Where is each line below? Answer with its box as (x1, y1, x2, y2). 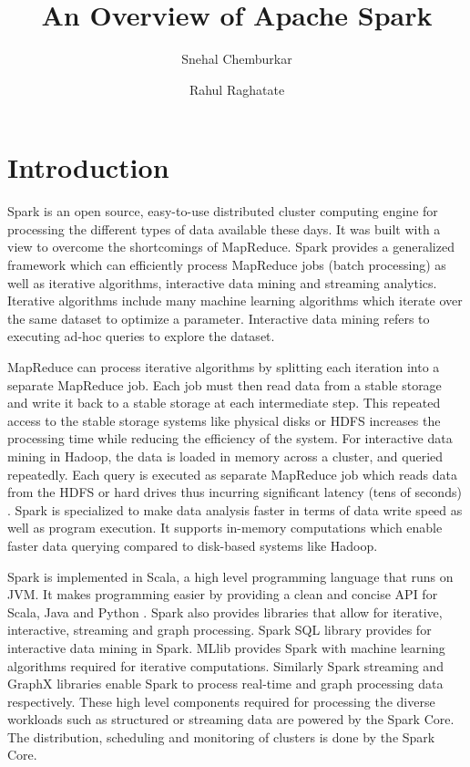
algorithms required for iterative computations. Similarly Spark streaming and (7, 656, 444, 675)
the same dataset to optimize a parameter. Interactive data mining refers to (7, 308, 430, 327)
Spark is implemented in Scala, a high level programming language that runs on (7, 566, 454, 586)
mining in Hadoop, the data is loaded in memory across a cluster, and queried (7, 446, 444, 465)
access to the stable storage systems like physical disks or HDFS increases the (7, 410, 441, 430)
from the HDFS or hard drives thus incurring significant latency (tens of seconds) (7, 482, 462, 502)
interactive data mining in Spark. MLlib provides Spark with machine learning (7, 637, 445, 657)
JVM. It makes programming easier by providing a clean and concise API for (7, 585, 438, 604)
